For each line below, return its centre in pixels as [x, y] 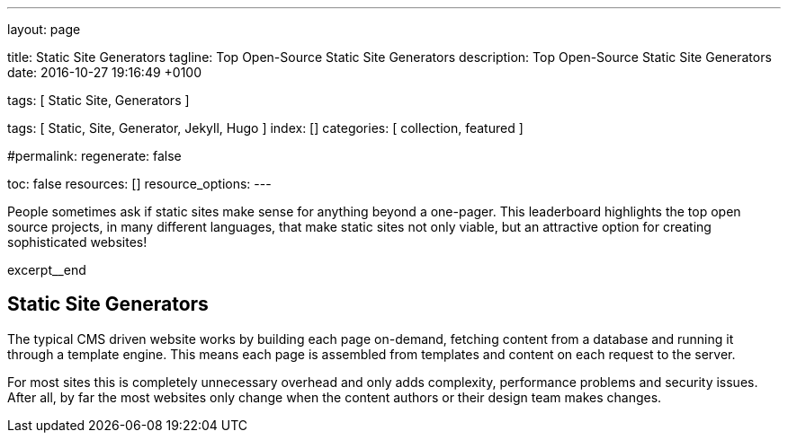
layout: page [44, 29]
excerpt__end [47, 270]
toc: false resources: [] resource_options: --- [139, 184]
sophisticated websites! [77, 242]
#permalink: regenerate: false [94, 156]
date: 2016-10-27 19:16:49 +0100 [105, 72]
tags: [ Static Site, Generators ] [98, 100]
